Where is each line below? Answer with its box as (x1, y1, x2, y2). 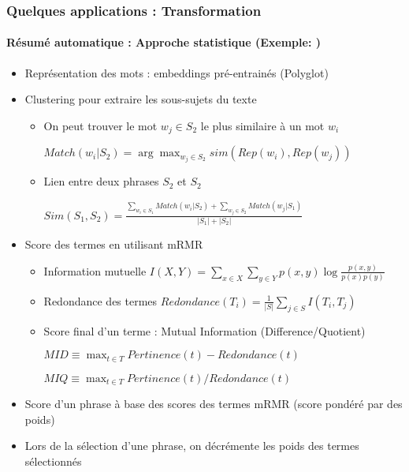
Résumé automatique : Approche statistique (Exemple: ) (6, 34, 321, 51)
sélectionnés (24, 452, 82, 469)
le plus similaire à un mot (200, 117, 325, 133)
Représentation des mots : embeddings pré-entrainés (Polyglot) (24, 64, 329, 81)
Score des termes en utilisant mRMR (24, 236, 203, 253)
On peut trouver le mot (43, 117, 158, 133)
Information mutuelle (43, 262, 147, 279)
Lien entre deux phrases (43, 173, 159, 189)
